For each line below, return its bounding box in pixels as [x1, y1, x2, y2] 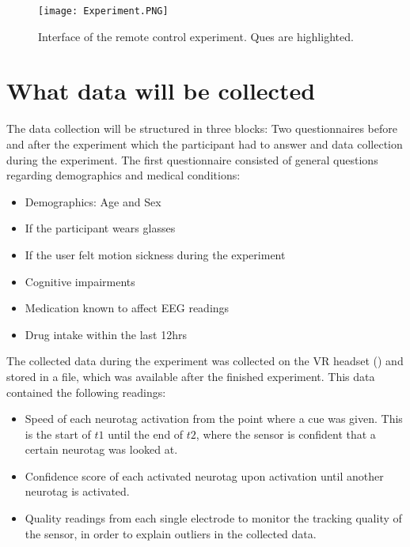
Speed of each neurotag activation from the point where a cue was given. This [25, 410, 403, 427]
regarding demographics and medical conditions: [6, 167, 241, 183]
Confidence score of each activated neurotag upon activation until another [25, 467, 384, 484]
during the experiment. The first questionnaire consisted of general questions [6, 151, 378, 168]
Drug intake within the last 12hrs [25, 326, 188, 342]
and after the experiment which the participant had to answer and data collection [6, 135, 403, 152]
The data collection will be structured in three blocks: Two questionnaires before [6, 120, 398, 137]
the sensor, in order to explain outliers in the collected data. [25, 525, 317, 541]
